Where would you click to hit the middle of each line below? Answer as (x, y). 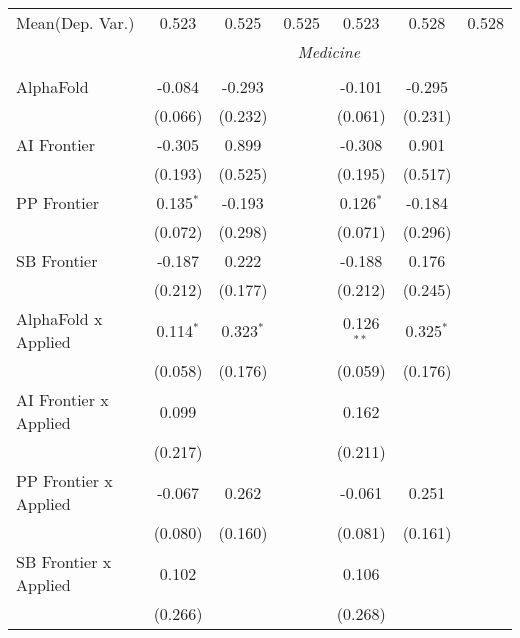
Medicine (329, 51)
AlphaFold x (59, 318)
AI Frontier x (62, 399)
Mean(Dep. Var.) (75, 22)
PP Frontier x (64, 480)
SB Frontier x (64, 561)
